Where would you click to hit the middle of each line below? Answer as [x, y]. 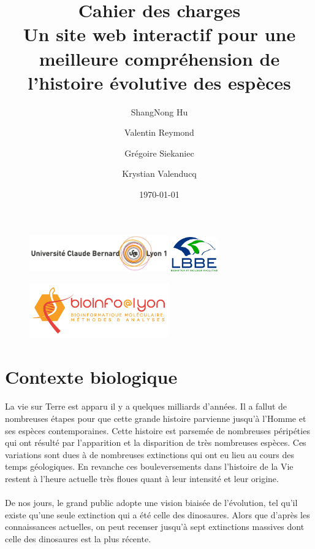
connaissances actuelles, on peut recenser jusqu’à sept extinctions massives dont [155, 527]
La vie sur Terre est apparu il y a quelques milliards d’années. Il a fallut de [146, 406]
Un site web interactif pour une [159, 34]
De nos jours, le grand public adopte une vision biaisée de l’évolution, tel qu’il [151, 503]
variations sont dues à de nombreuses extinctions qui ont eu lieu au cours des [150, 454]
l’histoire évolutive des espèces [159, 82]
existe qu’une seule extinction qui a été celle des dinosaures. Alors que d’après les [157, 514]
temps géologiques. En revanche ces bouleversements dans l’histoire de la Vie [149, 466]
